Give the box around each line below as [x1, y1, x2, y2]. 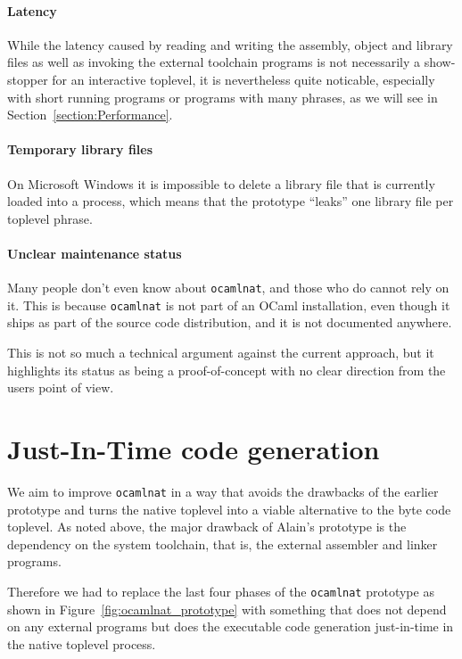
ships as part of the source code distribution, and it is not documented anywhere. [7, 313, 452, 332]
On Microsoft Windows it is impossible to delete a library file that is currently [7, 174, 435, 193]
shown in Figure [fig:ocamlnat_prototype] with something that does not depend [7, 599, 447, 618]
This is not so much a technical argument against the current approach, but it [7, 343, 434, 362]
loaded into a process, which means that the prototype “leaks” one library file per [7, 192, 454, 210]
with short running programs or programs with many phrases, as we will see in [7, 87, 438, 106]
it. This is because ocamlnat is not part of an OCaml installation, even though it [7, 295, 450, 314]
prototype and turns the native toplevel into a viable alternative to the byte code [7, 499, 451, 518]
